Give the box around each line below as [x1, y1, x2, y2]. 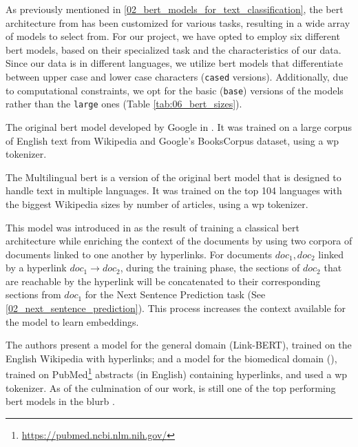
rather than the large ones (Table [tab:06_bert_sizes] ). [6, 96, 242, 111]
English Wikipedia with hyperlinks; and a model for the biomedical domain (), [6, 351, 337, 365]
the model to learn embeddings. [6, 314, 139, 329]
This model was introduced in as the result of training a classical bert [6, 220, 299, 234]
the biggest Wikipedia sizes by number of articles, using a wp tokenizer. [6, 196, 308, 211]
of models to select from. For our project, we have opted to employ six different [6, 29, 340, 43]
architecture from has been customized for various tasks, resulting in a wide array [6, 15, 350, 30]
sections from [6, 287, 61, 302]
